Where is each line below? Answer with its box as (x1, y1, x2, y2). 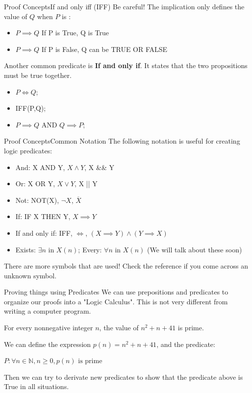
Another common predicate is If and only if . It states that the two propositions (4, 60, 248, 71)
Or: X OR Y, (15, 178, 55, 189)
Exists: (15, 244, 36, 254)
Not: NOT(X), (15, 195, 59, 205)
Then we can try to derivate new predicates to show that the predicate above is (4, 371, 243, 382)
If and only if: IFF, (15, 227, 73, 238)
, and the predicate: (156, 339, 215, 349)
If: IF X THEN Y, (15, 211, 71, 221)
